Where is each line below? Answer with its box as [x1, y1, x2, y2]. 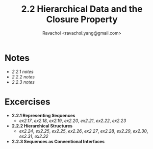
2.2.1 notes [11, 69, 34, 74]
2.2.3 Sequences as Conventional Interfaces [11, 138, 105, 144]
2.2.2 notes [11, 74, 35, 79]
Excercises [4, 96, 51, 107]
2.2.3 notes [11, 79, 35, 85]
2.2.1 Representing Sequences [11, 112, 76, 118]
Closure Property [46, 14, 118, 25]
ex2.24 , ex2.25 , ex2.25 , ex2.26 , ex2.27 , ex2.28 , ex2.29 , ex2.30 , [19, 128, 148, 134]
